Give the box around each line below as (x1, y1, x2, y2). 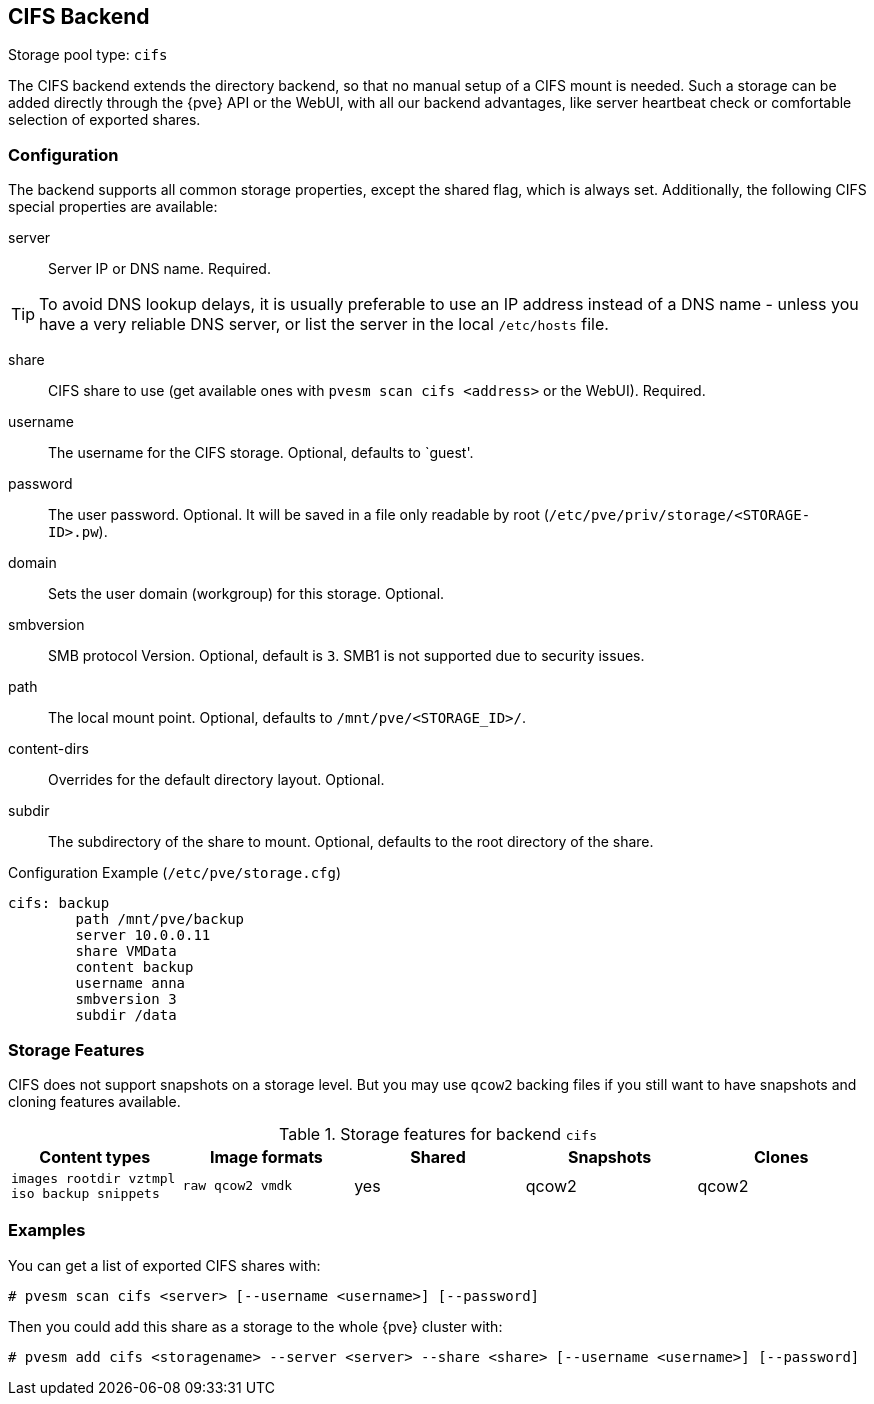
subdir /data (75, 1007, 177, 1024)
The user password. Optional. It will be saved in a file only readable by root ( (48, 506, 549, 524)
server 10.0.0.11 (75, 927, 211, 944)
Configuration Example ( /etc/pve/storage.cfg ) (8, 864, 342, 882)
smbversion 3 (75, 991, 177, 1008)
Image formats (209, 1146, 323, 1167)
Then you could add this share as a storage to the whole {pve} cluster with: (8, 1317, 503, 1335)
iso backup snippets (11, 1185, 160, 1201)
